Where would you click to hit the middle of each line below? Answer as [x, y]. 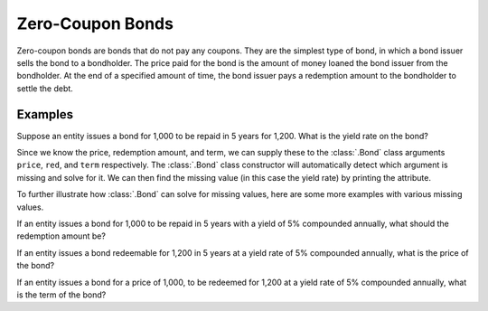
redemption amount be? [61, 236]
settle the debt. [45, 88]
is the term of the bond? [61, 295]
